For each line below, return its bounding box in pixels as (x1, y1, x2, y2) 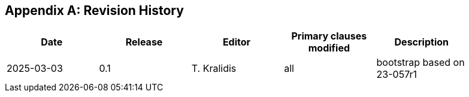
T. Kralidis (191, 62, 237, 75)
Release (125, 36, 163, 48)
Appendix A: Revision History (5, 3, 184, 18)
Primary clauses (291, 30, 367, 43)
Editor (222, 36, 251, 48)
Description (394, 36, 449, 48)
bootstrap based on (376, 56, 465, 69)
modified (308, 42, 350, 54)
